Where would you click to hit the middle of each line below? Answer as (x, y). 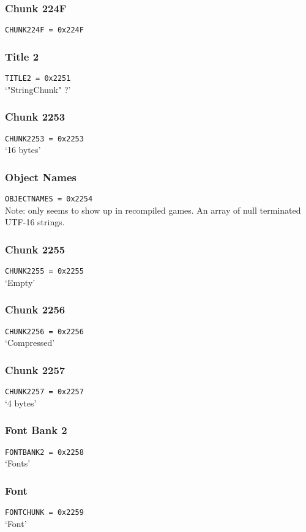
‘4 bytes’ (21, 403)
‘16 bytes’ (23, 150)
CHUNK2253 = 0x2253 (44, 139)
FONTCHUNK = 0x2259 (44, 512)
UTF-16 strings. (35, 222)
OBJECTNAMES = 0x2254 (49, 199)
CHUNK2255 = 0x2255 (44, 272)
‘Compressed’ (30, 343)
